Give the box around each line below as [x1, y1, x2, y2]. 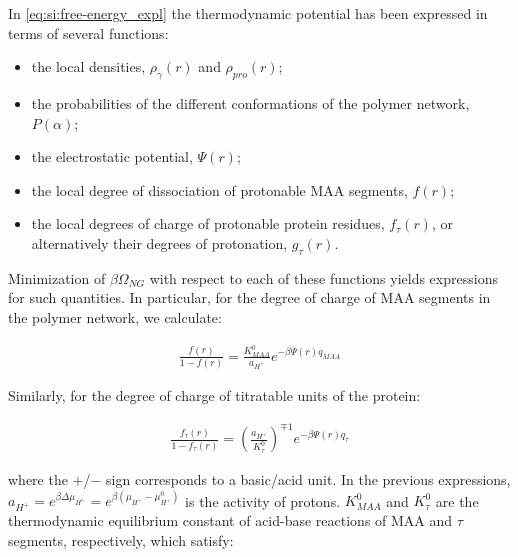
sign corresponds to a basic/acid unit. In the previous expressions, [106, 469, 511, 490]
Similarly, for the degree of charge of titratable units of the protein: [8, 385, 421, 406]
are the [435, 490, 479, 511]
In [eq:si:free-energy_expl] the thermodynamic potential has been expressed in [8, 3, 488, 23]
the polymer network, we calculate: [8, 306, 222, 327]
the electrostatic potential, [31, 146, 193, 167]
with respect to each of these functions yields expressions [149, 267, 498, 288]
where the [8, 469, 68, 490]
